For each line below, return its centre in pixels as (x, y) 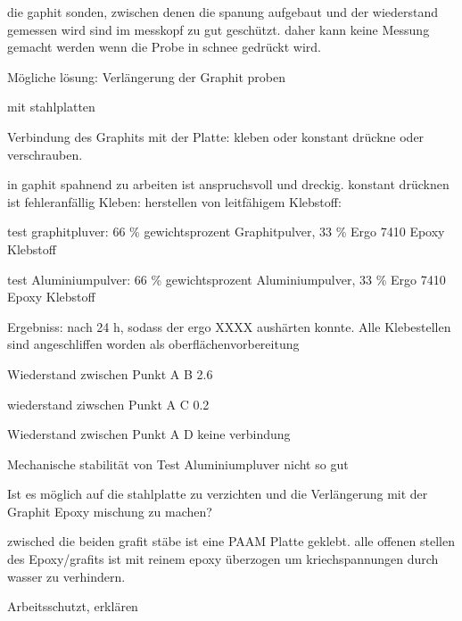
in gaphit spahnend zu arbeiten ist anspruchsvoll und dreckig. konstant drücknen (228, 184)
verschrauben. (45, 154)
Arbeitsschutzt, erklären (73, 606)
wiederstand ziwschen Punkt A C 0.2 (108, 404)
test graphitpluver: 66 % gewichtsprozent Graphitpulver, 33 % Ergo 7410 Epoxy (226, 232)
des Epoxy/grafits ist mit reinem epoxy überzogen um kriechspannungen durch (223, 559)
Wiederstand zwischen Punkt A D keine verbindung (149, 434)
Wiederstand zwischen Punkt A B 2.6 (110, 373)
